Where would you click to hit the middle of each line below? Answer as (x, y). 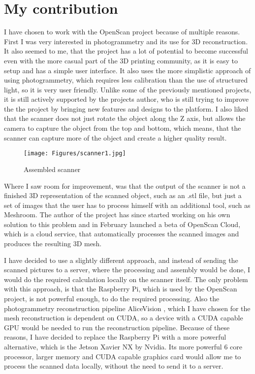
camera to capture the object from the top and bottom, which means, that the (123, 128)
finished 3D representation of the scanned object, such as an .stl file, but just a (123, 195)
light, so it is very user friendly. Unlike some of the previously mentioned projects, (128, 89)
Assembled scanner (52, 169)
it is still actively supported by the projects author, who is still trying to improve (126, 99)
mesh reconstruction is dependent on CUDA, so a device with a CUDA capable (124, 318)
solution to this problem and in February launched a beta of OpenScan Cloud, (122, 224)
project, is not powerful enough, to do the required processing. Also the (112, 299)
